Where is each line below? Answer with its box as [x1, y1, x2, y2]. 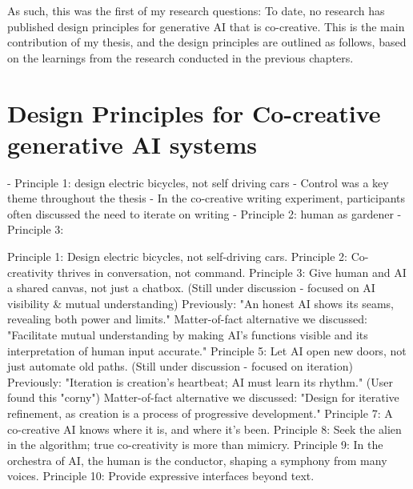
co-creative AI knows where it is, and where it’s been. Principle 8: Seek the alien [7, 420, 402, 437]
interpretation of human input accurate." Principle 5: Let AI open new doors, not [7, 342, 407, 359]
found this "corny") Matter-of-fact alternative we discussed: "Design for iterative [7, 389, 399, 406]
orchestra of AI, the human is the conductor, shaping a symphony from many [7, 451, 387, 468]
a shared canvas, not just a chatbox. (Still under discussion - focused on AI [7, 279, 375, 296]
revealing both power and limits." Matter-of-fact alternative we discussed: [7, 311, 367, 327]
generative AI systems [7, 127, 257, 160]
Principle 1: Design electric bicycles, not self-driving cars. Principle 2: [7, 248, 347, 265]
